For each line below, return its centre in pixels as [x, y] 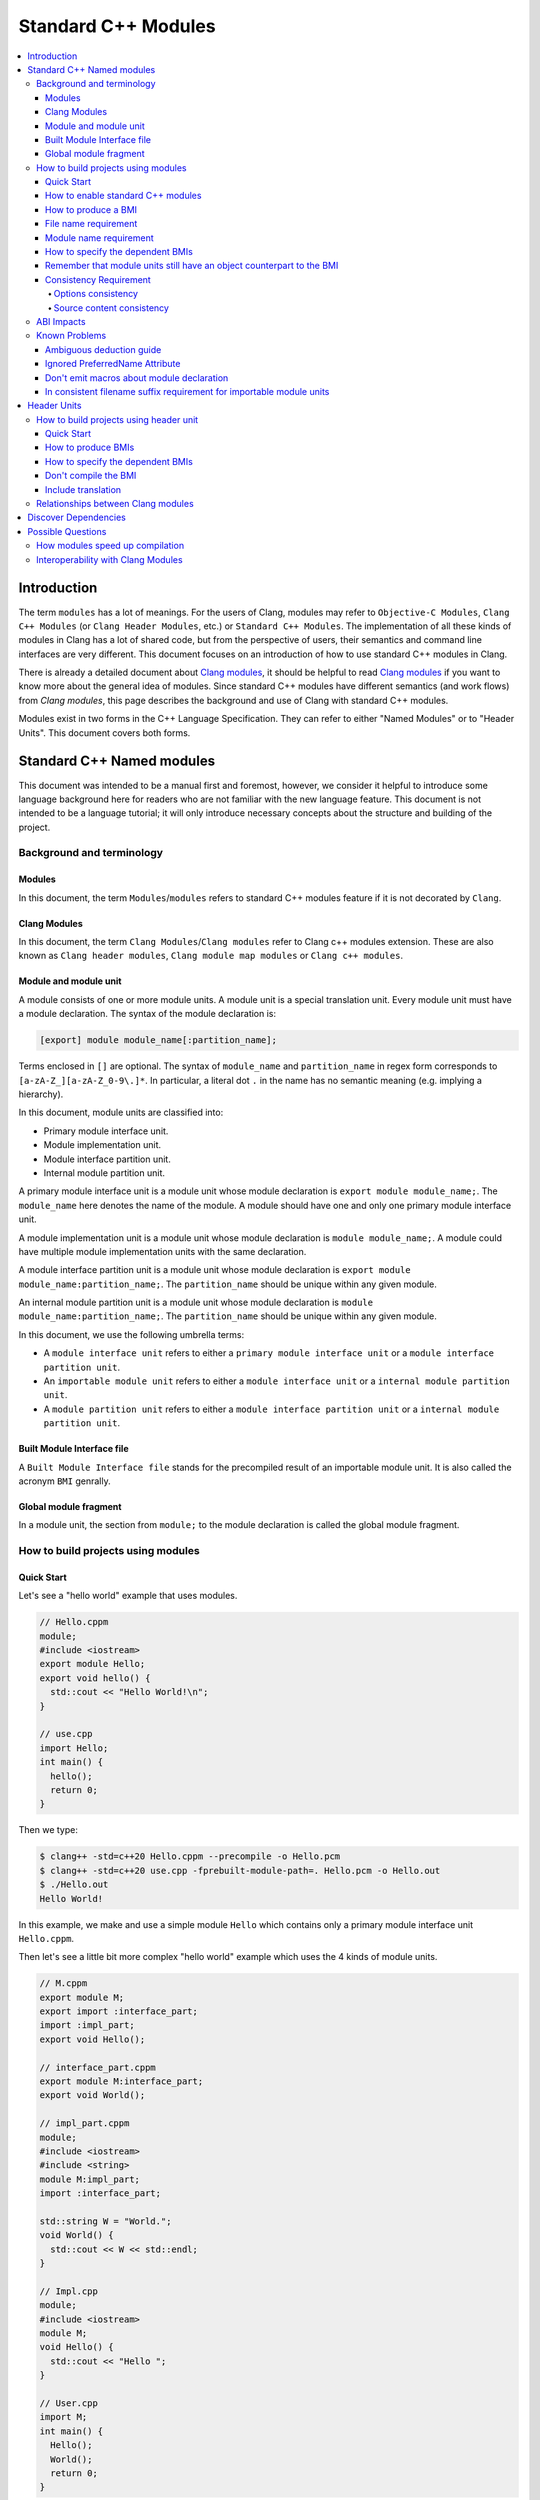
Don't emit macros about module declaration [137, 377]
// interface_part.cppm [98, 2067]
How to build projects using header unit [117, 419]
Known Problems [71, 336]
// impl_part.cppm [84, 2123]
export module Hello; [92, 1664]
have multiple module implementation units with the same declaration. [162, 1251]
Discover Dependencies [77, 517]
